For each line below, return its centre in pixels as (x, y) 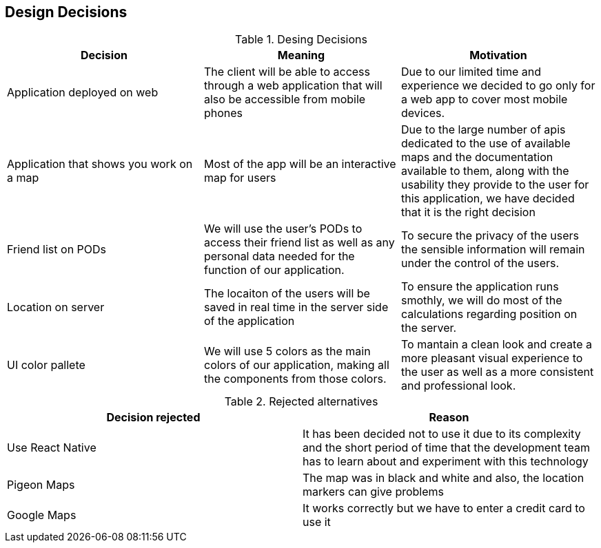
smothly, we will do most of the (481, 301)
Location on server (56, 307)
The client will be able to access (287, 72)
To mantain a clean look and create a (496, 345)
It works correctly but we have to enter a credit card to (444, 508)
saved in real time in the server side (296, 307)
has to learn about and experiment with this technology (446, 462)
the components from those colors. (295, 379)
